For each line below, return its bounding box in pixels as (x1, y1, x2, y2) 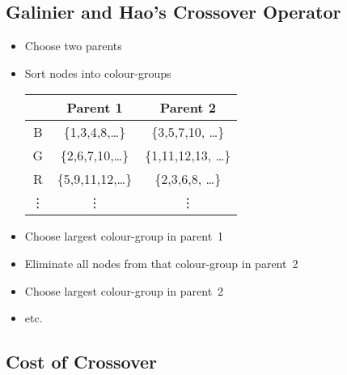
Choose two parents (24, 37, 122, 54)
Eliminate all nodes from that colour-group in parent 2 (24, 254, 298, 271)
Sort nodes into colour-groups (24, 64, 171, 81)
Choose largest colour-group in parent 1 (24, 228, 224, 245)
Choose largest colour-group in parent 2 (24, 282, 224, 299)
